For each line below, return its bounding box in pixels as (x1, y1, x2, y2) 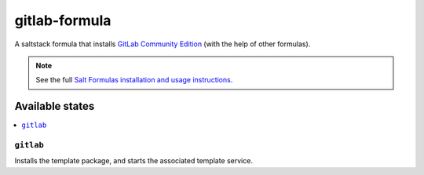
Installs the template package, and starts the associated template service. (14, 156, 253, 166)
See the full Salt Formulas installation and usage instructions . (35, 75, 233, 85)
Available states (14, 100, 95, 113)
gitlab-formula (14, 12, 111, 29)
